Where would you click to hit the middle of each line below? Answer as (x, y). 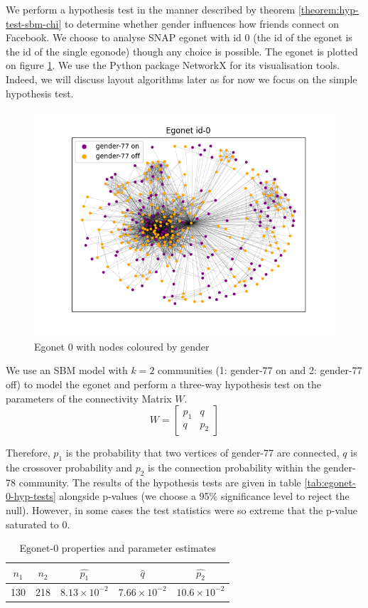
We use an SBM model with (67, 370)
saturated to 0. (38, 524)
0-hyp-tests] (31, 496)
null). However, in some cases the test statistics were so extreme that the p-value (182, 510)
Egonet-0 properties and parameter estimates (118, 548)
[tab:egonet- (330, 482)
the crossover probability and (69, 467)
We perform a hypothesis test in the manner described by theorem (151, 9)
